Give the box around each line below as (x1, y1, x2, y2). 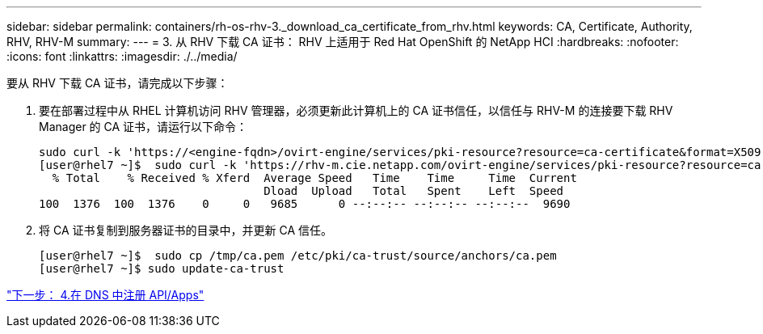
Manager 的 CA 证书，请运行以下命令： (39, 120, 248, 133)
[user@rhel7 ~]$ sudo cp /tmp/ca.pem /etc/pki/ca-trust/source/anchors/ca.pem (39, 249, 557, 262)
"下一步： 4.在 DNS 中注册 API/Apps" (6, 288, 204, 302)
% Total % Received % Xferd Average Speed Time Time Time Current (52, 171, 577, 184)
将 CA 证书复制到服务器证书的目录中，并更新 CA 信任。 (39, 223, 332, 237)
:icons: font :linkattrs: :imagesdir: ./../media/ (6, 49, 238, 63)
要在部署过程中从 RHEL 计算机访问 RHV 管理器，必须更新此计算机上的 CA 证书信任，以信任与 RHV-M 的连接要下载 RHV (39, 104, 673, 117)
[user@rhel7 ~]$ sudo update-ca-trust (39, 262, 285, 275)
